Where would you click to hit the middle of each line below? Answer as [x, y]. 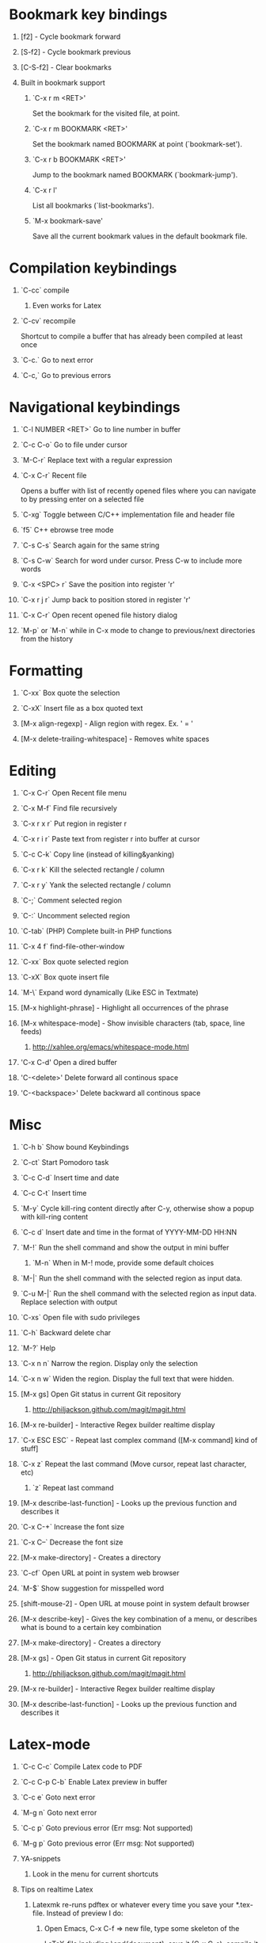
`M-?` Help [38, 1348]
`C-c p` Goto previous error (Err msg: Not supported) [106, 1827]
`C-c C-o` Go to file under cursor [74, 445]
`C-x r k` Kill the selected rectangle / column [93, 869]
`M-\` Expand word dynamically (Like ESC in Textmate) [109, 992]
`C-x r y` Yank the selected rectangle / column [95, 884]
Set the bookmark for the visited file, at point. [106, 113]
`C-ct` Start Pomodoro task [65, 1162]
